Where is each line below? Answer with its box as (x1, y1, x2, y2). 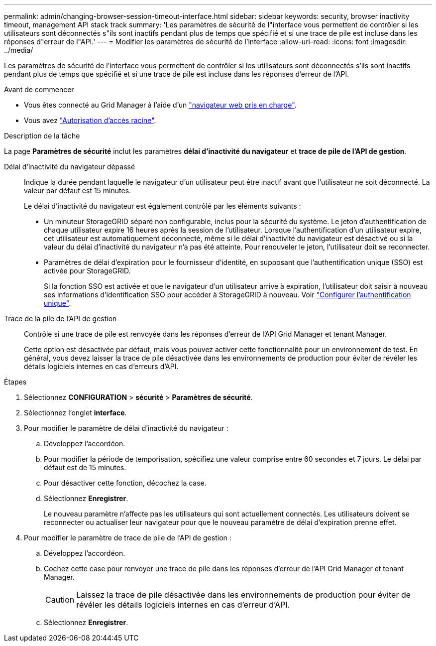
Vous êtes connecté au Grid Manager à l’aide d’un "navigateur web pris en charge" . (24, 101, 297, 109)
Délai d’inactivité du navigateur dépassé (4, 162, 135, 171)
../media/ (4, 46, 33, 54)
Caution (45, 595, 75, 605)
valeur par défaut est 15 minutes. (24, 186, 131, 195)
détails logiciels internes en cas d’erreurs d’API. (24, 362, 179, 371)
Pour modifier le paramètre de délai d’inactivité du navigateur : (24, 424, 228, 432)
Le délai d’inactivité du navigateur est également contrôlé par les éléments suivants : (24, 202, 301, 210)
